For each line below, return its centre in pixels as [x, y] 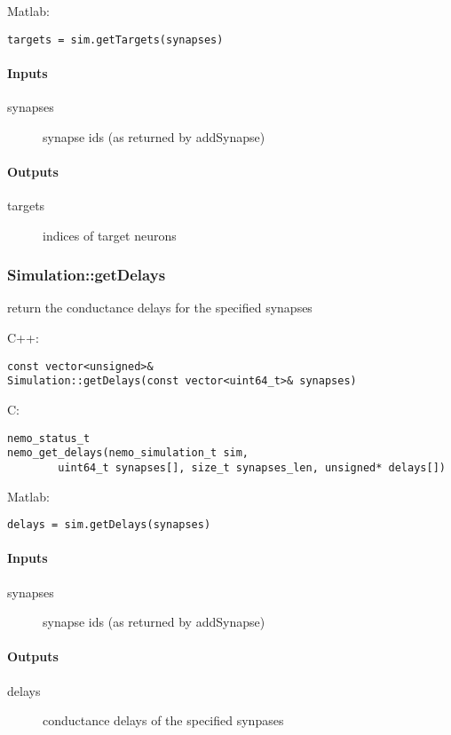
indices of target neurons [110, 235]
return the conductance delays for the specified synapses [160, 308]
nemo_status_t [49, 438]
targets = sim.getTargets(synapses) [115, 40]
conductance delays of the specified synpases [163, 720]
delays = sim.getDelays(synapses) [109, 525]
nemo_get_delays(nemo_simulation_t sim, [128, 453]
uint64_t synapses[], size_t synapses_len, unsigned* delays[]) [252, 467]
